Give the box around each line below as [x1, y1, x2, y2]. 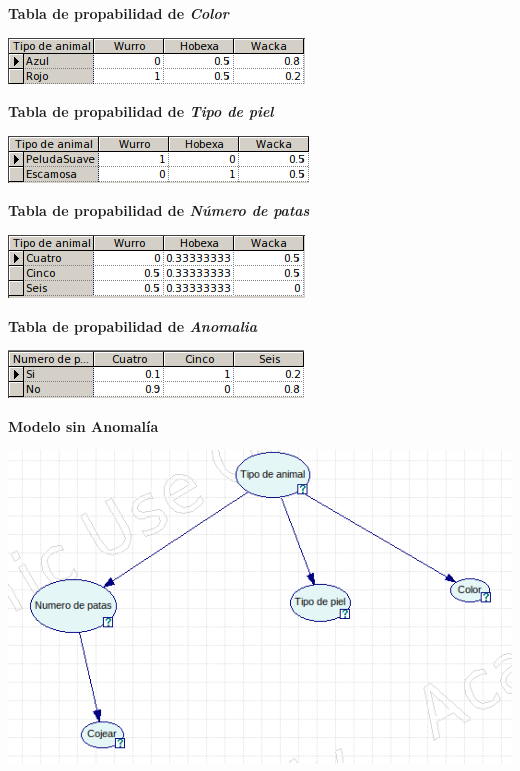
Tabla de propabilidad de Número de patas [8, 200, 310, 221]
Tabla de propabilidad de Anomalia [8, 315, 258, 336]
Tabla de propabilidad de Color [8, 3, 229, 23]
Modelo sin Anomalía [8, 415, 159, 436]
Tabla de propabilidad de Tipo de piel [8, 101, 274, 122]
